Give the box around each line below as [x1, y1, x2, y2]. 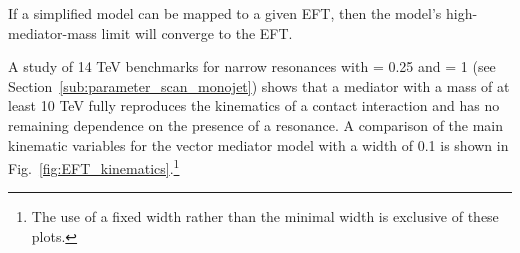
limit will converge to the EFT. [101, 22, 293, 43]
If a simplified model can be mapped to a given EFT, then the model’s [8, 3, 442, 23]
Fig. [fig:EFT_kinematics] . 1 [8, 155, 180, 178]
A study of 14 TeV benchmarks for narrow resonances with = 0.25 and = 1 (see [8, 56, 496, 77]
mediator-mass [8, 22, 97, 43]
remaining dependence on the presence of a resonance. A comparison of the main [8, 114, 504, 135]
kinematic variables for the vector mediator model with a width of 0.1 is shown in [8, 134, 509, 155]
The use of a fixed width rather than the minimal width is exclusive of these [31, 206, 499, 227]
